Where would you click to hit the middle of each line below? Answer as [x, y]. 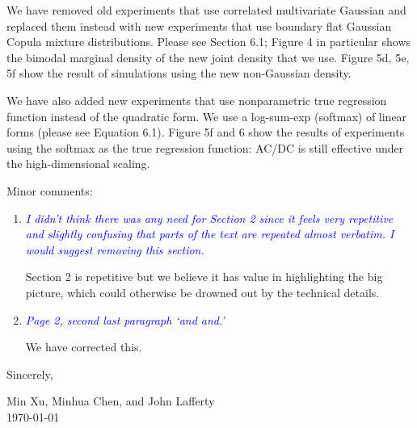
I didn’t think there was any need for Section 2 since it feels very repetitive [209, 218]
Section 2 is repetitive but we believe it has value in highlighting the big [204, 277]
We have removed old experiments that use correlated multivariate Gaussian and [206, 10]
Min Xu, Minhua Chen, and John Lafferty [111, 401]
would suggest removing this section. [115, 249]
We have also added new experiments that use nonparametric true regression [197, 100]
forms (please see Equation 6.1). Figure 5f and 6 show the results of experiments [206, 132]
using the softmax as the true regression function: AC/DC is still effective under [205, 147]
